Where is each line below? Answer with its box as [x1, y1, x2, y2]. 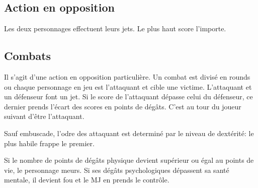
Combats [4, 48, 51, 64]
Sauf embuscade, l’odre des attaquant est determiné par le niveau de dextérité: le [4, 128, 254, 138]
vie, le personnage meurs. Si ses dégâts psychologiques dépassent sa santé [4, 164, 229, 175]
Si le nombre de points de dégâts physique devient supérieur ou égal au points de [4, 155, 254, 165]
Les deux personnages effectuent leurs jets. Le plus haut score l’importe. [4, 23, 226, 34]
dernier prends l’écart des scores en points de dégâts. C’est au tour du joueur [4, 101, 241, 111]
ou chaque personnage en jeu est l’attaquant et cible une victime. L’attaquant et [4, 81, 252, 92]
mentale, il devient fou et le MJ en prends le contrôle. [4, 174, 169, 185]
